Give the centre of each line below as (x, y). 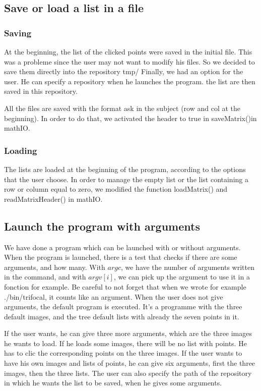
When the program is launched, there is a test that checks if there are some (121, 257)
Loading (21, 150)
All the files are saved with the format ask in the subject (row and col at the (122, 108)
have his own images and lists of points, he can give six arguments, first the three (130, 363)
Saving (18, 33)
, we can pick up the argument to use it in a (182, 277)
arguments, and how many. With (55, 267)
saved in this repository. (41, 91)
